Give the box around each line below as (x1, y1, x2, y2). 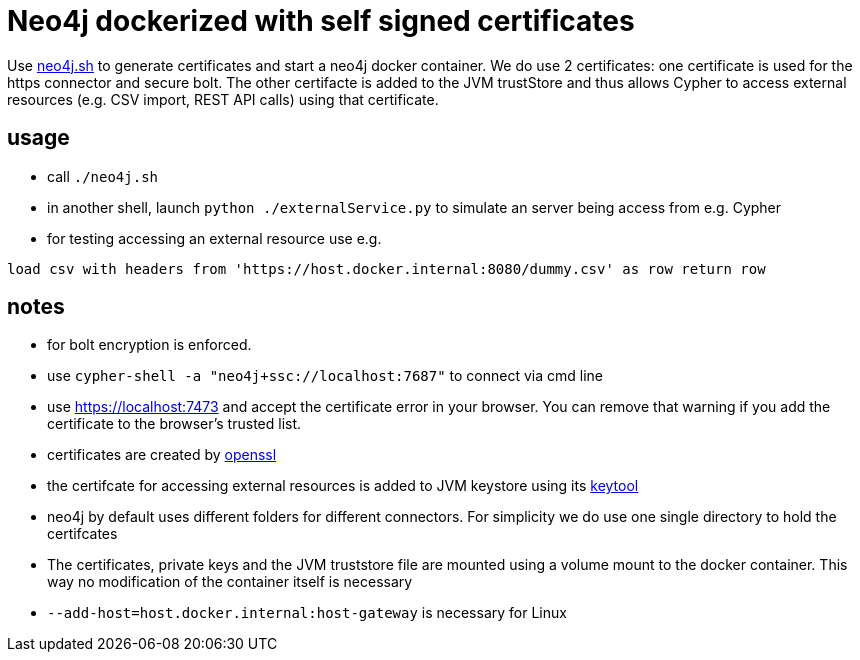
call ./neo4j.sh (47, 167, 159, 185)
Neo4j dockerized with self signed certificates (7, 4, 635, 38)
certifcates (47, 525, 118, 543)
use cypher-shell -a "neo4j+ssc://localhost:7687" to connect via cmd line (47, 367, 604, 385)
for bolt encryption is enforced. (47, 336, 252, 354)
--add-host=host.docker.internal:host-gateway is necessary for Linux (47, 604, 567, 622)
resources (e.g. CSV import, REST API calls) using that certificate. (7, 90, 439, 108)
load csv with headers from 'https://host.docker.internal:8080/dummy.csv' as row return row (7, 260, 766, 277)
